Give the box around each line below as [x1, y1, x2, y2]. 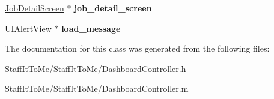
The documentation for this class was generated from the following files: [5, 42, 270, 55]
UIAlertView [5, 22, 52, 34]
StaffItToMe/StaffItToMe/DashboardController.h [5, 62, 186, 74]
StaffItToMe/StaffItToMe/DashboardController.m [5, 82, 189, 95]
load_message [61, 22, 121, 34]
